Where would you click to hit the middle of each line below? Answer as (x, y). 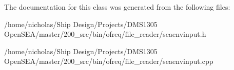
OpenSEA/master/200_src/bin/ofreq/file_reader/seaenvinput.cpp (109, 61)
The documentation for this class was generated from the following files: (117, 7)
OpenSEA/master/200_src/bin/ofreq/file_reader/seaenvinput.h (105, 34)
